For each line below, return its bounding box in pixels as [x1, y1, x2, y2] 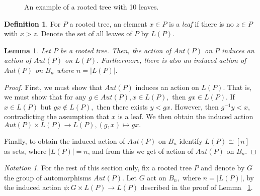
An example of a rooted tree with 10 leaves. [24, 2, 159, 12]
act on [147, 172, 166, 182]
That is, [227, 81, 252, 92]
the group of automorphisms [4, 172, 92, 182]
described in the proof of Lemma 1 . [140, 182, 253, 192]
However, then [175, 101, 219, 112]
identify [179, 135, 203, 146]
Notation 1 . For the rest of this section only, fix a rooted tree [4, 162, 192, 173]
